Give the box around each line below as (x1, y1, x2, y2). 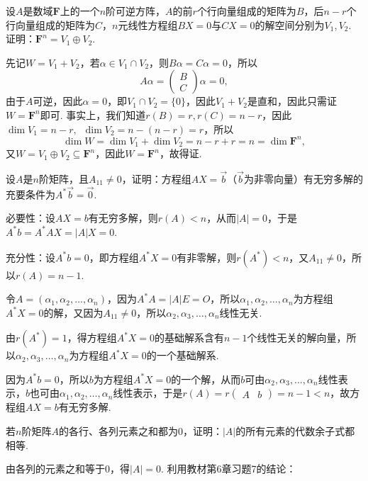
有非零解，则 (177, 249, 237, 264)
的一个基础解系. (146, 348, 219, 363)
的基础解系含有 (155, 330, 225, 345)
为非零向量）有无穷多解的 (243, 171, 363, 186)
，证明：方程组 (121, 171, 191, 186)
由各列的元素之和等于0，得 (6, 461, 130, 476)
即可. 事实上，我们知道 (40, 107, 146, 122)
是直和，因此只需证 (247, 94, 337, 108)
